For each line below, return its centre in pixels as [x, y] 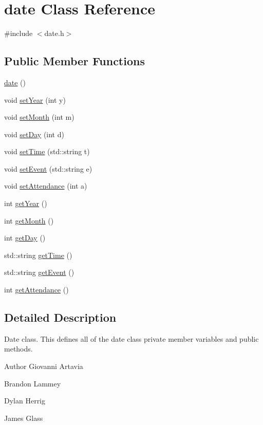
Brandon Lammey [33, 383]
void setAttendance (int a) [46, 186]
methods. [18, 349]
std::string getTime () [38, 255]
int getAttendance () [36, 290]
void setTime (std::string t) [47, 151]
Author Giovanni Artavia [44, 366]
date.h [54, 33]
